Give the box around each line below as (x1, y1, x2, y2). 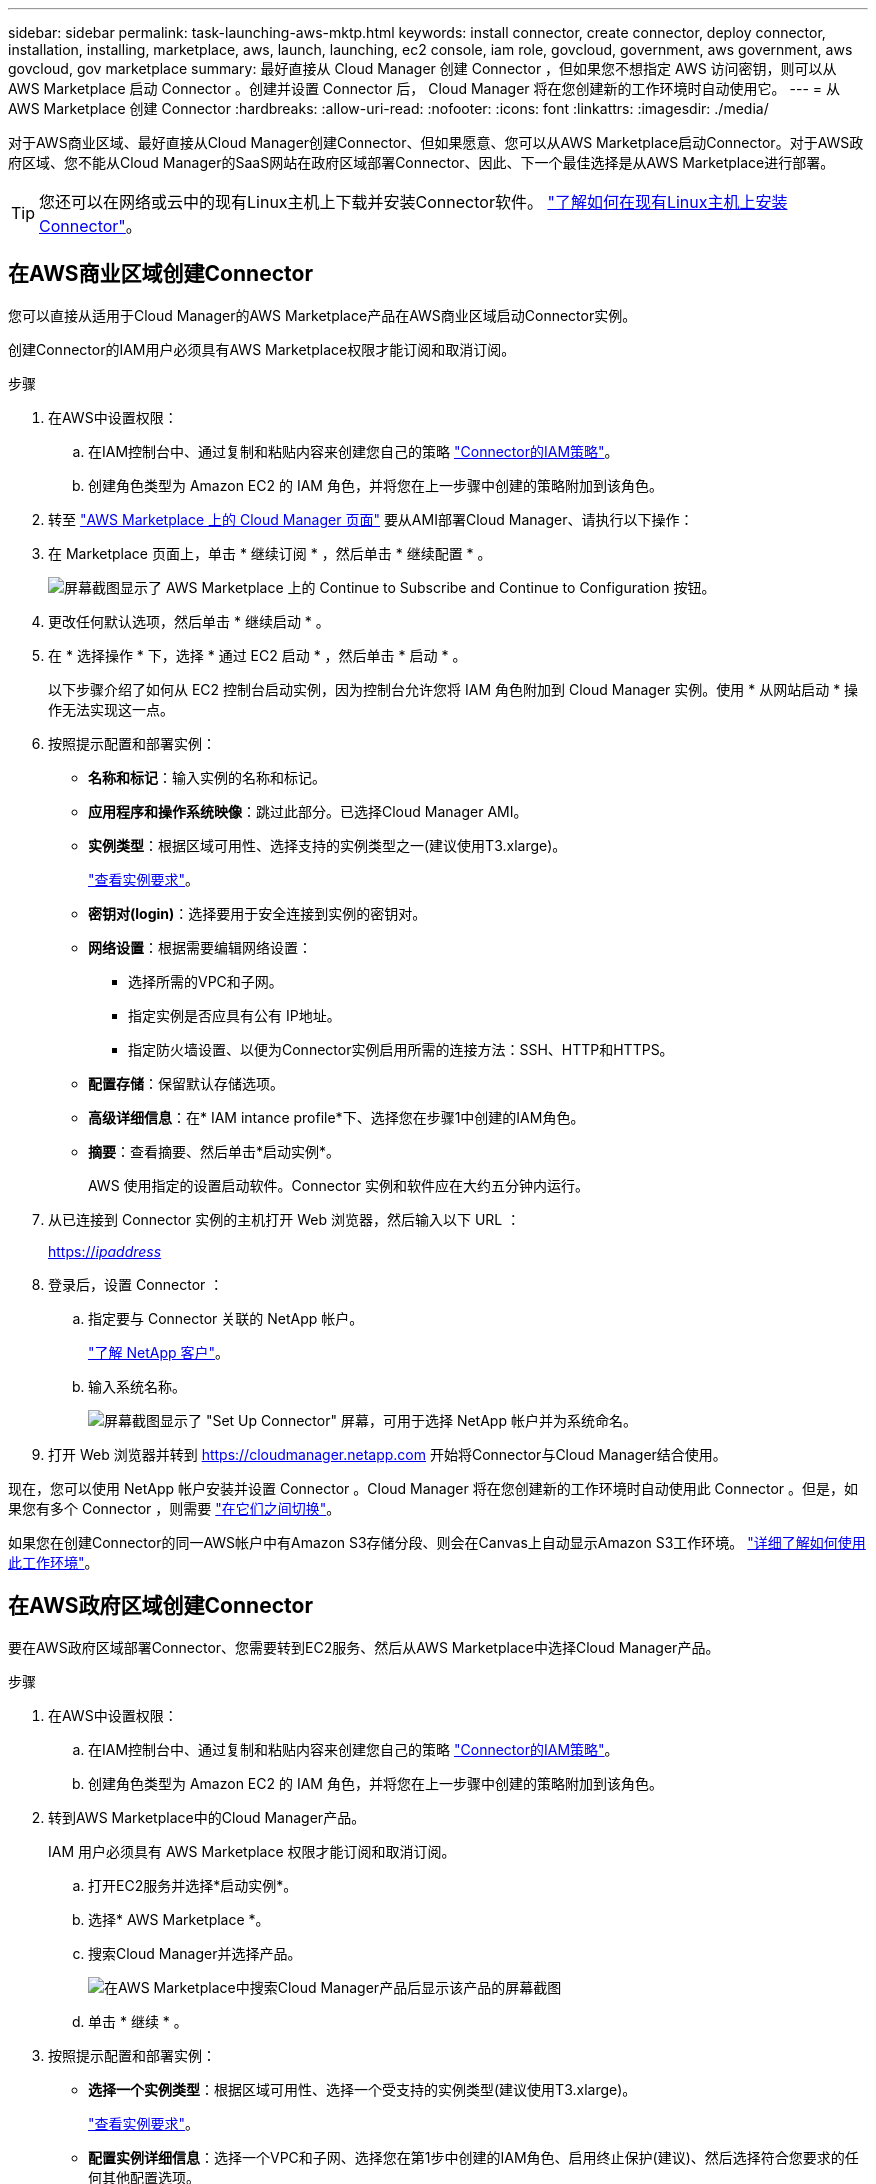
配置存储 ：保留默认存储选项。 (88, 1074, 284, 1092)
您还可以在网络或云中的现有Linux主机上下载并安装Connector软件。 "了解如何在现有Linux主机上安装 (39, 192, 788, 212)
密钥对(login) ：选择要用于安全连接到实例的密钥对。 (88, 904, 427, 922)
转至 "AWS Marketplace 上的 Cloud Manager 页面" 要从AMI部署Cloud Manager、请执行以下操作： (48, 510, 694, 528)
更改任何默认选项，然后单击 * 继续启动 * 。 (48, 612, 330, 630)
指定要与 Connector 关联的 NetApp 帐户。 (88, 1309, 364, 1327)
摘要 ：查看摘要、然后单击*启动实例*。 (88, 1142, 341, 1160)
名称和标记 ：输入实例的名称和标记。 (88, 768, 326, 786)
